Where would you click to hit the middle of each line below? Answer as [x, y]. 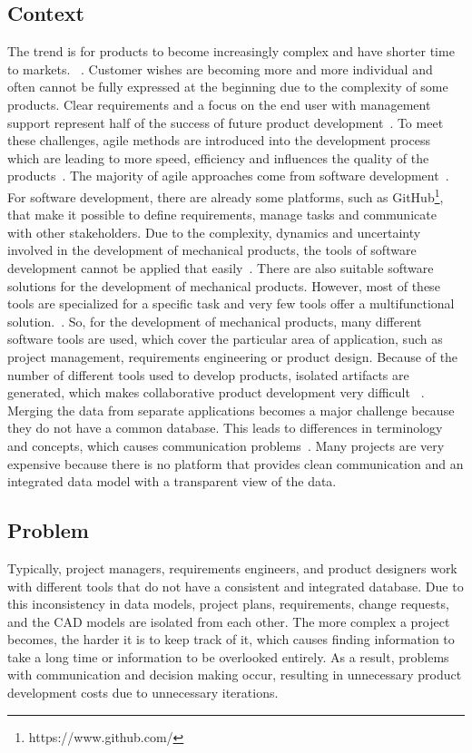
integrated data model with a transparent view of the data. [172, 481]
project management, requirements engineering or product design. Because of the [233, 356]
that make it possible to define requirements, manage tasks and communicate [222, 215]
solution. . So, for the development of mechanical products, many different [215, 321]
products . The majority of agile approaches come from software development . [228, 176]
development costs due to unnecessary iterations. [143, 693]
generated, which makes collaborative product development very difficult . [216, 392]
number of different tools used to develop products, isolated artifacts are [208, 374]
